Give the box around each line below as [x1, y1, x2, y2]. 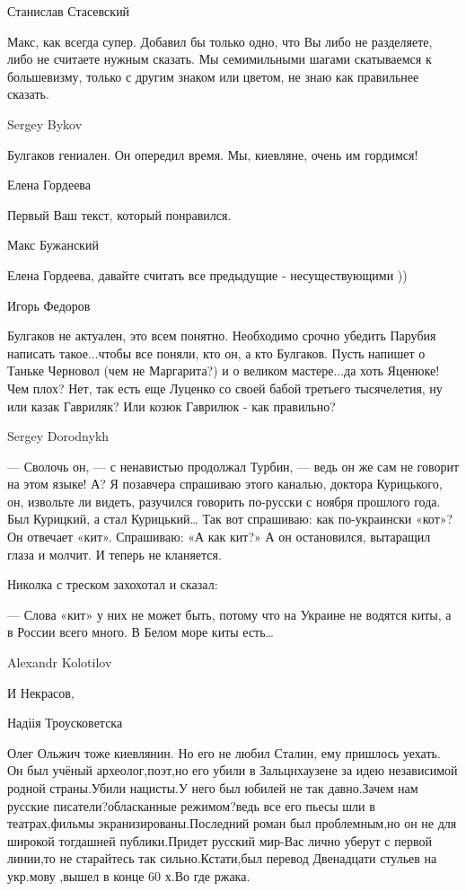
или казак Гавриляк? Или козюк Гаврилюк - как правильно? [7, 396, 336, 415]
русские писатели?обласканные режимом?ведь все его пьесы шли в [7, 796, 375, 815]
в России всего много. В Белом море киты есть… [7, 622, 274, 641]
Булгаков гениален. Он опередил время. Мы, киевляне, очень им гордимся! [7, 145, 418, 163]
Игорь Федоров [7, 296, 91, 314]
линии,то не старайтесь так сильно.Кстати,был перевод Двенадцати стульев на [7, 849, 437, 868]
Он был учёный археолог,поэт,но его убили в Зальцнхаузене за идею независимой [7, 761, 458, 780]
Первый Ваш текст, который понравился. [7, 205, 232, 224]
